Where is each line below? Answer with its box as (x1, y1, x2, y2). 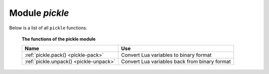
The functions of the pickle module (21, 36, 96, 42)
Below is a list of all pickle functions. (9, 25, 87, 31)
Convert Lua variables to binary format (121, 52, 212, 59)
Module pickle (9, 7, 69, 18)
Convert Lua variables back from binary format (121, 58, 231, 65)
